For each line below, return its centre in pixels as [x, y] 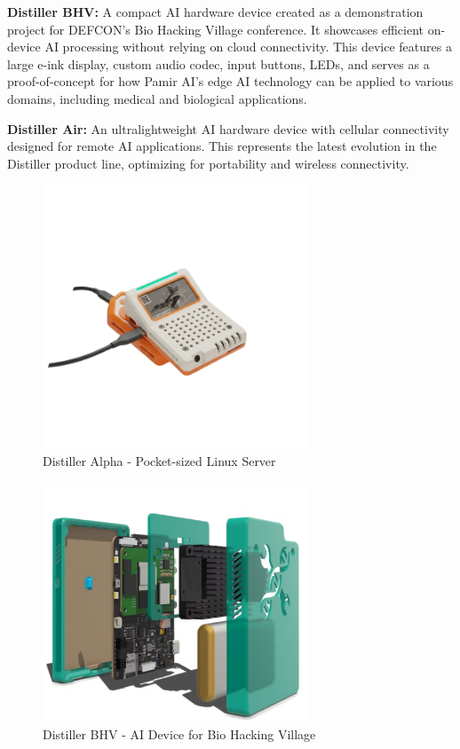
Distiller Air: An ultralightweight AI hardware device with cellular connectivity [228, 128]
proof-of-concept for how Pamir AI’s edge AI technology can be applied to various [230, 81]
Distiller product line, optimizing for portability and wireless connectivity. [208, 163]
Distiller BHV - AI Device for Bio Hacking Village [179, 733]
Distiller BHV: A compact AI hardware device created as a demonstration [215, 12]
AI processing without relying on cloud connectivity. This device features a [248, 47]
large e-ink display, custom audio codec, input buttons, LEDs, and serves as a [218, 63]
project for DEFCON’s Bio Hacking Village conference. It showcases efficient [215, 29]
